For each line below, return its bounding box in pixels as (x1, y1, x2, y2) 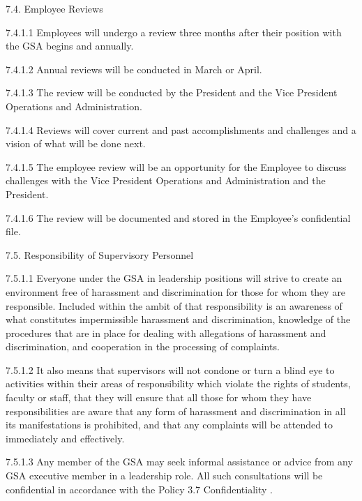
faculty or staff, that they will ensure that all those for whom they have (6, 390, 312, 405)
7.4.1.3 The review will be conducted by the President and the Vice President (6, 85, 338, 100)
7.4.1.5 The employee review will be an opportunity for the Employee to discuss (6, 159, 347, 174)
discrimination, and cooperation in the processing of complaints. (6, 339, 280, 354)
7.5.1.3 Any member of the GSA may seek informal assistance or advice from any (6, 454, 353, 469)
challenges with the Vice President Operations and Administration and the (6, 173, 326, 188)
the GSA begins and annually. (6, 38, 134, 53)
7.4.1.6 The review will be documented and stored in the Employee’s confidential (6, 210, 351, 225)
